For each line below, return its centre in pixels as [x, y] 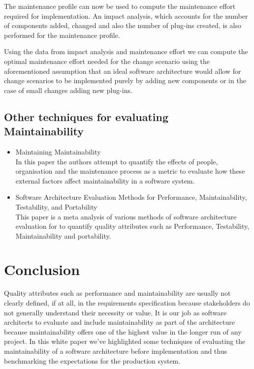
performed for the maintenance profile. [62, 35]
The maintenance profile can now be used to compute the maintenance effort [120, 6]
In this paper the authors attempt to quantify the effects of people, [117, 161]
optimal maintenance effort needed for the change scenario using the [107, 61]
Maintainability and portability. [63, 235]
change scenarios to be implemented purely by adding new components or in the [125, 80]
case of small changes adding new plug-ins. [68, 90]
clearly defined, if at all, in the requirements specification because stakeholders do [127, 303]
